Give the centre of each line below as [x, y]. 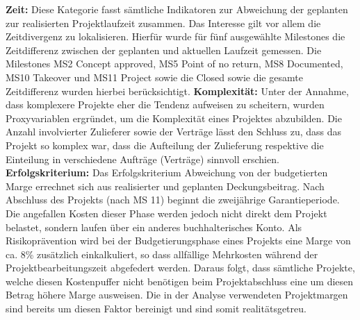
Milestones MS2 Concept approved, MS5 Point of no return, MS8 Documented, [174, 64]
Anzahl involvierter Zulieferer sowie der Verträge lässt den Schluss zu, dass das [174, 132]
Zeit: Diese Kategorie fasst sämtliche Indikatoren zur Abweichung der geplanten [177, 9]
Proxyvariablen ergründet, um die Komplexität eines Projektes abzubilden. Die [174, 118]
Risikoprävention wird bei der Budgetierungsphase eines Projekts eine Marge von [178, 241]
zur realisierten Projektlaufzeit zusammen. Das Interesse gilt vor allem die [163, 23]
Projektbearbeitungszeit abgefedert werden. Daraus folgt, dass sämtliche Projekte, [180, 268]
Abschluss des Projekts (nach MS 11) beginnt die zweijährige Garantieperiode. [173, 200]
